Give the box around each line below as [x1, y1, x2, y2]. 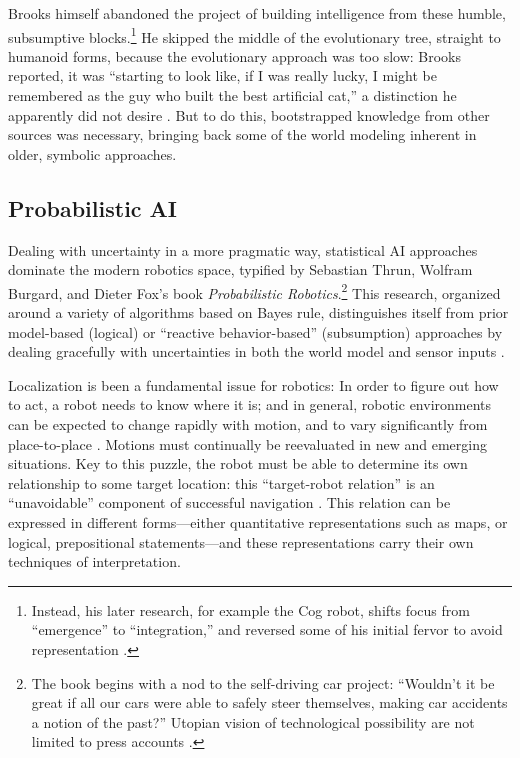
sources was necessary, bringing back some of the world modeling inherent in [8, 124, 477, 145]
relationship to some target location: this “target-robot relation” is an [8, 472, 435, 493]
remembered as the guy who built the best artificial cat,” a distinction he [8, 85, 457, 106]
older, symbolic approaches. [8, 143, 177, 164]
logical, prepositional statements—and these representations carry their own [8, 531, 474, 552]
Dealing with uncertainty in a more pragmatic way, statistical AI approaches [8, 239, 478, 260]
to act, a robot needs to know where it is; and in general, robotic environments [8, 394, 492, 415]
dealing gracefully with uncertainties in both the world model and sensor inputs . [8, 341, 505, 362]
